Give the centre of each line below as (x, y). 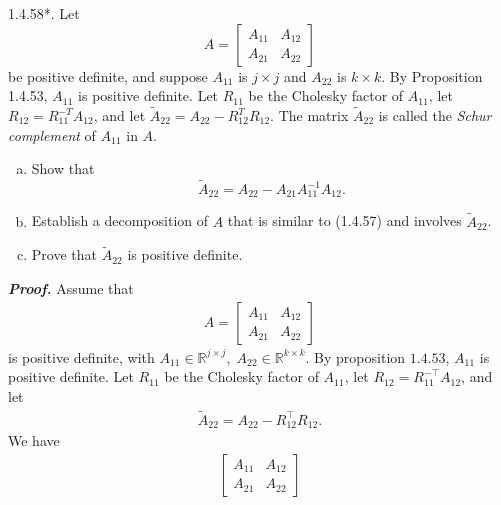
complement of (52, 134)
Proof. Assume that (71, 288)
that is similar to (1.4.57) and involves (344, 220)
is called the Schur (435, 115)
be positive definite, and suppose (108, 75)
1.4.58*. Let (44, 13)
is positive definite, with (81, 356)
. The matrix (309, 115)
